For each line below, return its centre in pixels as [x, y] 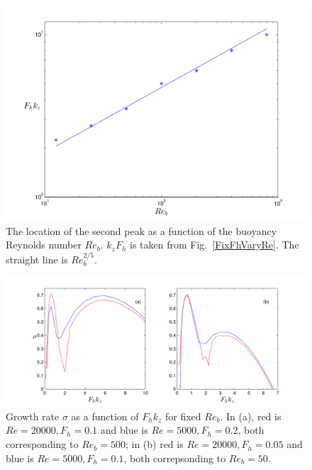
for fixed [183, 416]
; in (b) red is [154, 444]
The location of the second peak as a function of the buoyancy [141, 230]
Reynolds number [44, 245]
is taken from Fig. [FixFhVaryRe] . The [214, 245]
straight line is [37, 259]
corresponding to [42, 444]
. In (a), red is [251, 416]
